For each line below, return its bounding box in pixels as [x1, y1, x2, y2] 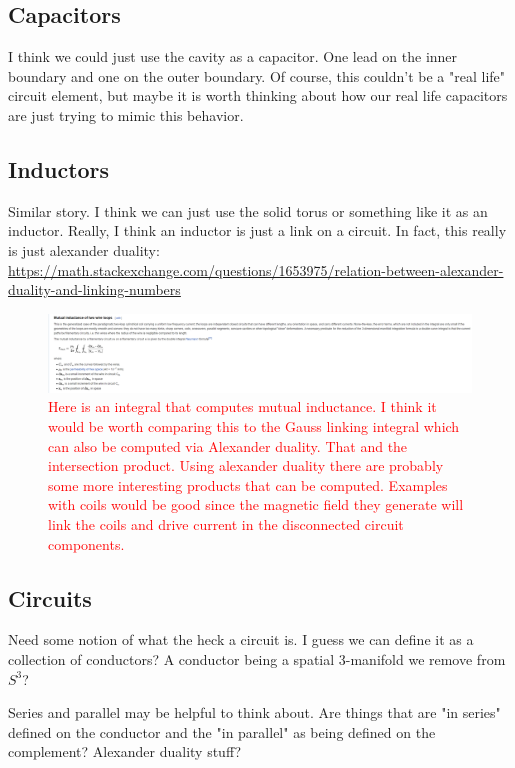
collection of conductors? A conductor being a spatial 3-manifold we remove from [8, 648, 506, 669]
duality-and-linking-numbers [8, 279, 181, 300]
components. [48, 533, 125, 554]
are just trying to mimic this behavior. [8, 104, 244, 125]
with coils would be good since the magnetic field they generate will [48, 494, 464, 515]
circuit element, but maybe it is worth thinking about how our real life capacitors [8, 85, 508, 106]
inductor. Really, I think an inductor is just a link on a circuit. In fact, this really [8, 220, 507, 241]
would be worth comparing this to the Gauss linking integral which [48, 416, 460, 437]
